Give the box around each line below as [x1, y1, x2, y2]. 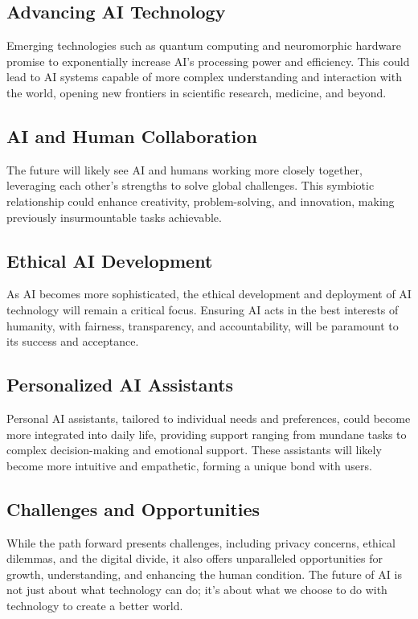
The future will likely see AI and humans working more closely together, [6, 161, 363, 178]
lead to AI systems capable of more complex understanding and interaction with [6, 68, 402, 85]
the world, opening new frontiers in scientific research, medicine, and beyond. [6, 84, 387, 100]
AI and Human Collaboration [6, 123, 257, 148]
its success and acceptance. [6, 333, 139, 350]
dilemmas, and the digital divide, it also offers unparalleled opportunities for [6, 550, 383, 567]
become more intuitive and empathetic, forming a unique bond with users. [6, 457, 372, 473]
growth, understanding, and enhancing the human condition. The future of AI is [6, 565, 402, 582]
